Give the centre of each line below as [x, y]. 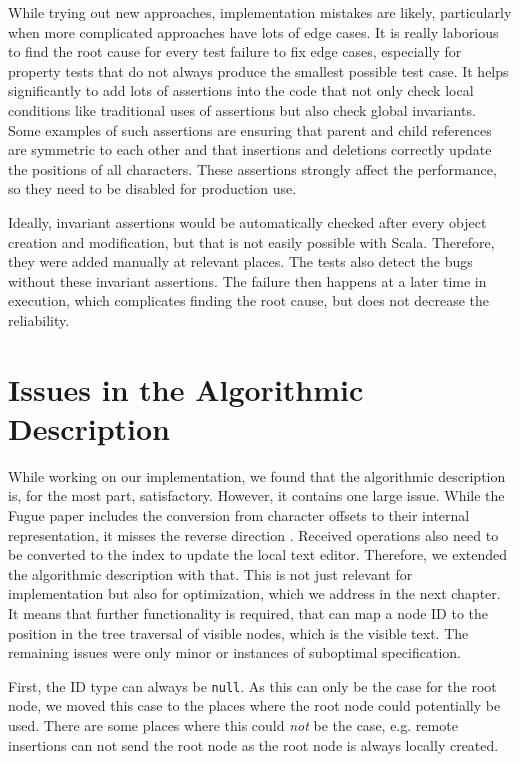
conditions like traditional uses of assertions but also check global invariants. [242, 109]
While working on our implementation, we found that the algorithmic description [257, 475]
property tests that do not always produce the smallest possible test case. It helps [258, 70]
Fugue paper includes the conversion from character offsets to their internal [239, 515]
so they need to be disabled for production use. [152, 188]
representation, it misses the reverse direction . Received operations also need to [253, 534]
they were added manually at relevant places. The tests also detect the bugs [240, 261]
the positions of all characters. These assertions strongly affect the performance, [252, 168]
